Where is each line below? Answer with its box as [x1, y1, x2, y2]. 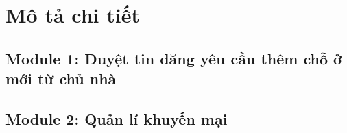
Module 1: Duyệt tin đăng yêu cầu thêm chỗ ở [5, 47, 342, 69]
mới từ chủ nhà [5, 68, 117, 89]
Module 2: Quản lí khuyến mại [5, 108, 228, 129]
